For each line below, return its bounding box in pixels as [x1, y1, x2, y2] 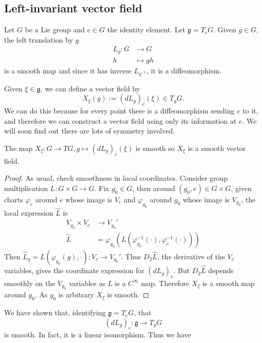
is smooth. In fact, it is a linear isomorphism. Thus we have [4, 329, 191, 340]
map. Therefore [141, 277, 189, 288]
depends [208, 265, 234, 276]
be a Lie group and [25, 24, 85, 35]
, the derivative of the [157, 251, 225, 261]
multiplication [4, 182, 48, 193]
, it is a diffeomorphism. [146, 65, 221, 75]
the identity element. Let [107, 24, 186, 35]
